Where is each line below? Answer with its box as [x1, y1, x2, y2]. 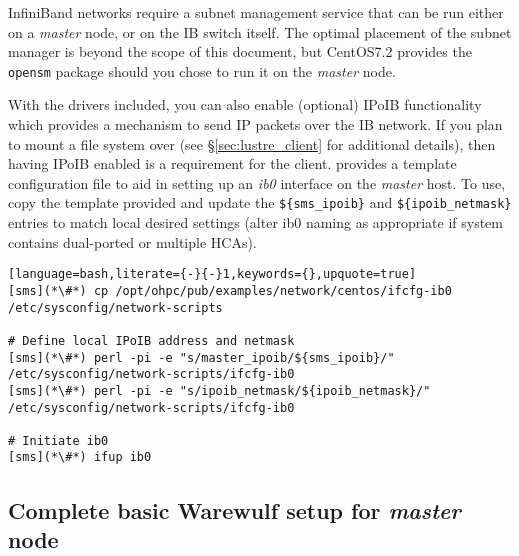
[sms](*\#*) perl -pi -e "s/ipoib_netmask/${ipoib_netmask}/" [8, 383, 431, 398]
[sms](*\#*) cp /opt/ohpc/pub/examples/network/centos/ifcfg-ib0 [8, 283, 452, 298]
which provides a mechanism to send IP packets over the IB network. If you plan [8, 114, 503, 135]
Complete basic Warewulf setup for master [8, 494, 461, 525]
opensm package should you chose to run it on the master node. [8, 60, 396, 81]
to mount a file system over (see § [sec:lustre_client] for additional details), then [8, 133, 496, 154]
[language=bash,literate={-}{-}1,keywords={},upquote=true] [8, 267, 417, 282]
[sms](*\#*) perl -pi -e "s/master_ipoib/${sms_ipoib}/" [8, 350, 395, 365]
